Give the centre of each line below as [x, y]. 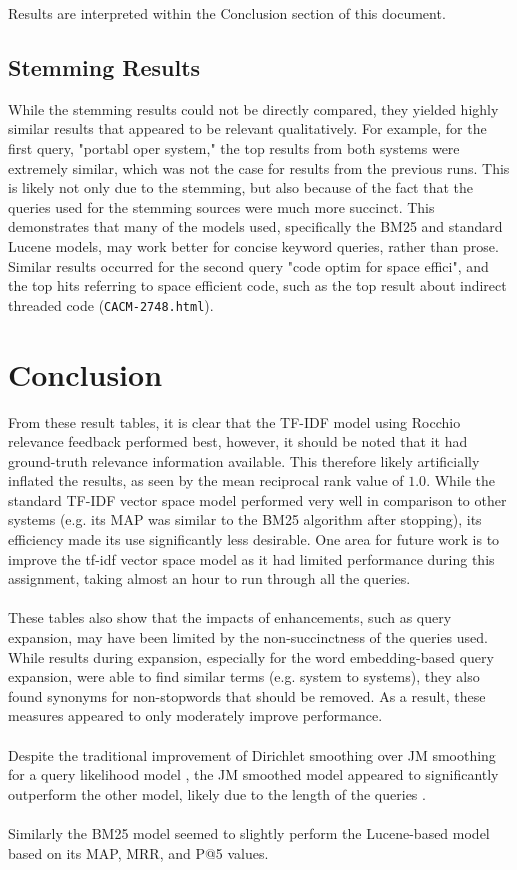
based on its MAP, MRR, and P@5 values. [138, 852]
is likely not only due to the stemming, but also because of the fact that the [241, 187]
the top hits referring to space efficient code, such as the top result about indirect [257, 285]
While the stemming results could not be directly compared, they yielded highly [253, 108]
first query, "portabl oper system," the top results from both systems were [234, 147]
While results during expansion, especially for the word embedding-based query [251, 656]
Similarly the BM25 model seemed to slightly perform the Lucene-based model [249, 832]
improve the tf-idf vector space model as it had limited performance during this [251, 558]
